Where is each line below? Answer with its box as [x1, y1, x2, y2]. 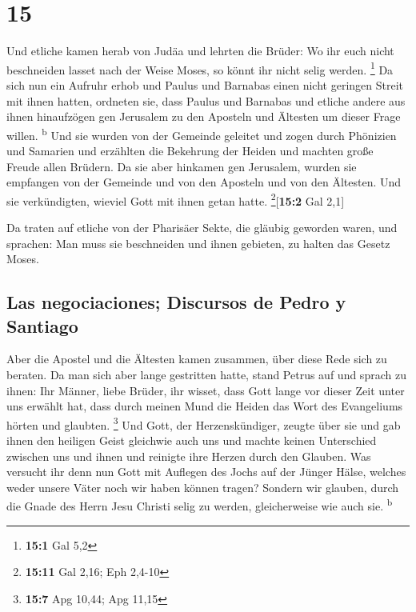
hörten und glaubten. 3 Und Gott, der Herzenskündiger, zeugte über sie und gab [6, 414, 401, 433]
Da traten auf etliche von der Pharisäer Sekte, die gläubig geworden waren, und [6, 219, 398, 236]
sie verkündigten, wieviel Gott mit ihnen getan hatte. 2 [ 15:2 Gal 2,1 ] [6, 190, 345, 209]
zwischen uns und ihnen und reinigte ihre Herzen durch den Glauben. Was [6, 447, 371, 464]
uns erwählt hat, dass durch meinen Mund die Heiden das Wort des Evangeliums [6, 398, 403, 414]
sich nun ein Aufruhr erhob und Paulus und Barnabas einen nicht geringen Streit [6, 76, 403, 93]
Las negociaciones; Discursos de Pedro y [6, 290, 346, 314]
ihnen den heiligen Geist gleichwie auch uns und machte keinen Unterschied [6, 432, 377, 449]
